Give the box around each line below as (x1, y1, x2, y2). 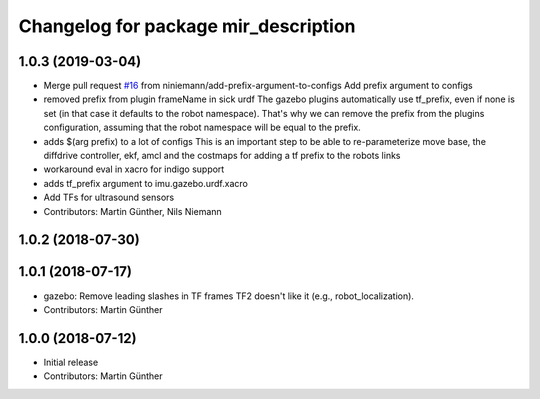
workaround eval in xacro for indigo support (43, 163, 225, 175)
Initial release (43, 356, 99, 368)
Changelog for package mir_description (18, 15, 356, 37)
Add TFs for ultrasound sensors (43, 191, 175, 204)
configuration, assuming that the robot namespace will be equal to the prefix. (43, 121, 362, 134)
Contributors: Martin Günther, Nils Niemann (43, 205, 222, 217)
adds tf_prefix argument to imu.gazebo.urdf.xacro (43, 177, 249, 189)
